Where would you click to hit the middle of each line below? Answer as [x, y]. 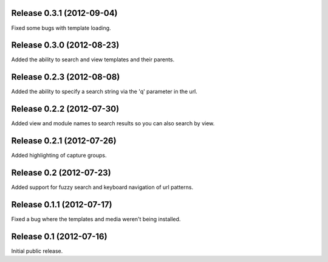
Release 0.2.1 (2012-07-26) [64, 141]
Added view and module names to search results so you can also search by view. [113, 123]
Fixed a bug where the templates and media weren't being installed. [96, 219]
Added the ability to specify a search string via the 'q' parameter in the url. [104, 92]
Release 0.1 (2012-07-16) [59, 236]
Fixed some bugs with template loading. [61, 28]
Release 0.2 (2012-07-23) [61, 172]
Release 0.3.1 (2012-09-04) [64, 13]
